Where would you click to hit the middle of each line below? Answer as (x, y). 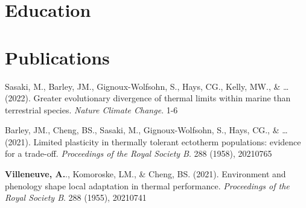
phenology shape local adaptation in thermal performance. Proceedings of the (147, 185)
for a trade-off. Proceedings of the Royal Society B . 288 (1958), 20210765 (139, 153)
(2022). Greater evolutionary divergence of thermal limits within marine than (148, 98)
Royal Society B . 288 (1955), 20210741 (76, 197)
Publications (57, 57)
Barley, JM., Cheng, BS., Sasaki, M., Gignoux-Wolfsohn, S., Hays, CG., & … (146, 130)
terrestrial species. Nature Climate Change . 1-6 (91, 109)
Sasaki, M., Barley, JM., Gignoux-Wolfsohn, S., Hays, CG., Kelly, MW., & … (147, 86)
